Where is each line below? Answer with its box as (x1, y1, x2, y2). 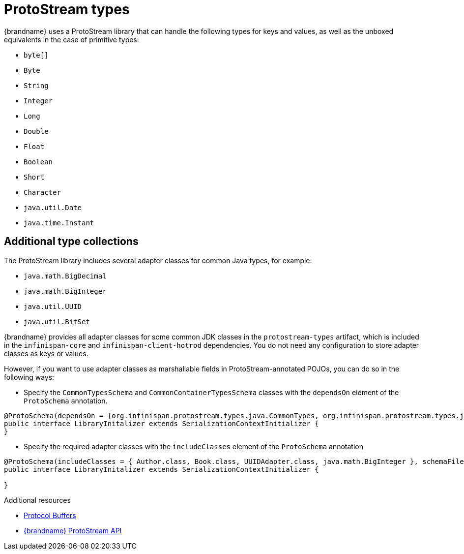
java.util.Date (24, 203, 82, 212)
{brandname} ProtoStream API (24, 526, 122, 535)
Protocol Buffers (24, 511, 76, 520)
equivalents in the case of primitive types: (4, 35, 139, 44)
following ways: (4, 372, 55, 381)
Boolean (24, 157, 53, 166)
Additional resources (4, 495, 71, 504)
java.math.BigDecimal (24, 272, 107, 280)
